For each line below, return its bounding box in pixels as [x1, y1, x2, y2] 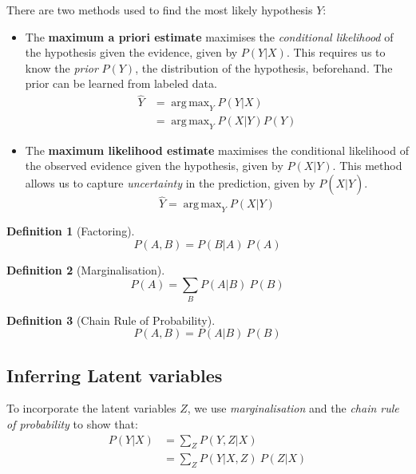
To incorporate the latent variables [6, 400, 176, 417]
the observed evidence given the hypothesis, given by [25, 157, 283, 174]
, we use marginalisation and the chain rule [187, 400, 399, 417]
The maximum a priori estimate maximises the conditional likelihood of [25, 28, 394, 45]
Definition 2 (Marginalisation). [6, 261, 165, 278]
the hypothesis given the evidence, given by [25, 44, 238, 61]
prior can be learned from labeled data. [25, 75, 217, 92]
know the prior [25, 59, 98, 76]
